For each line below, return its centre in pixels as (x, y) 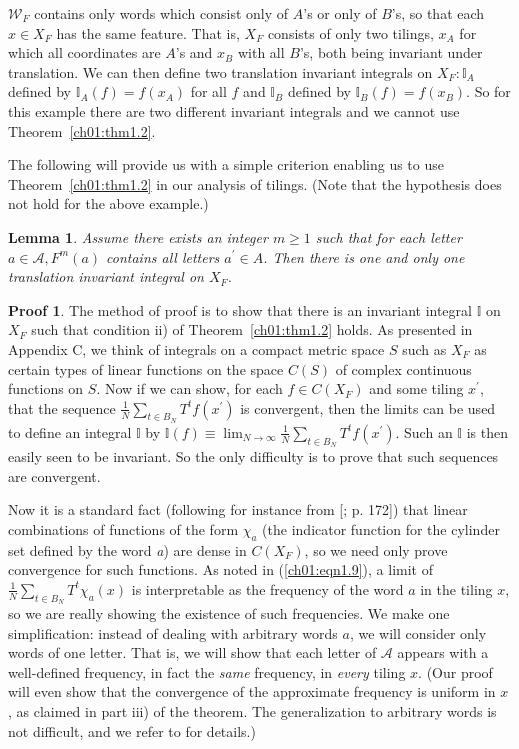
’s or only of (340, 13)
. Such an (424, 431)
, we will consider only (418, 632)
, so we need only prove (376, 549)
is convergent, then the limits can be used (368, 407)
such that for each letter (388, 236)
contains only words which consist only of (161, 13)
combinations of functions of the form (123, 528)
